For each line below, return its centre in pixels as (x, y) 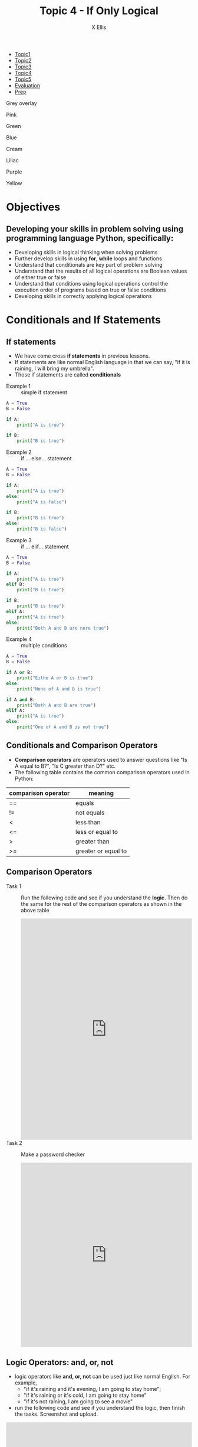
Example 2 (19, 452)
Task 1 (14, 886)
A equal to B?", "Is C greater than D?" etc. (65, 766)
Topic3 (23, 67)
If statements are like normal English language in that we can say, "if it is (102, 362)
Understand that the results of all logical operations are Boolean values (101, 271)
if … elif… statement (45, 546)
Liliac (12, 160)
